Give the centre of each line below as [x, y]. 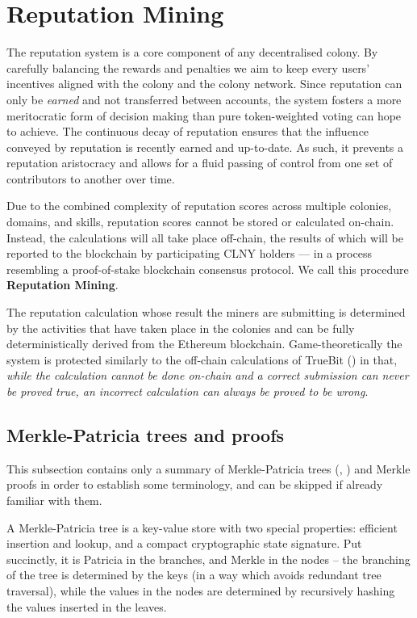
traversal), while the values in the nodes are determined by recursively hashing [201, 590]
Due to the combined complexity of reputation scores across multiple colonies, [199, 206]
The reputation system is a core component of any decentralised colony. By [192, 52]
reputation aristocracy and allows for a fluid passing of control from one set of [200, 163]
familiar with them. [54, 500]
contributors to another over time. [91, 178]
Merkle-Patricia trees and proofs [146, 434]
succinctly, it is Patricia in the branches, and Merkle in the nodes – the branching [208, 559]
